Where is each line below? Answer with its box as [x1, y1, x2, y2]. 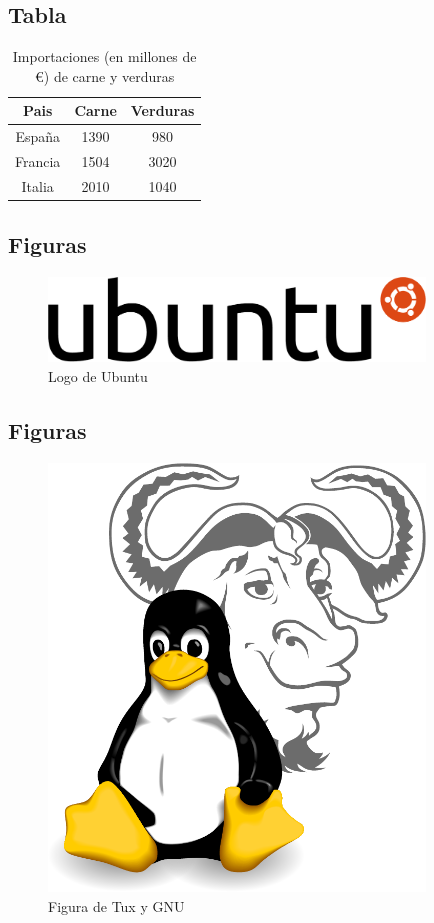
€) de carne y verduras [35, 65, 175, 86]
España [15, 126, 60, 147]
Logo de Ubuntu [48, 366, 148, 387]
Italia [21, 175, 54, 196]
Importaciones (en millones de [12, 46, 197, 67]
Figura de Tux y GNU [48, 895, 185, 916]
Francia [15, 151, 61, 172]
